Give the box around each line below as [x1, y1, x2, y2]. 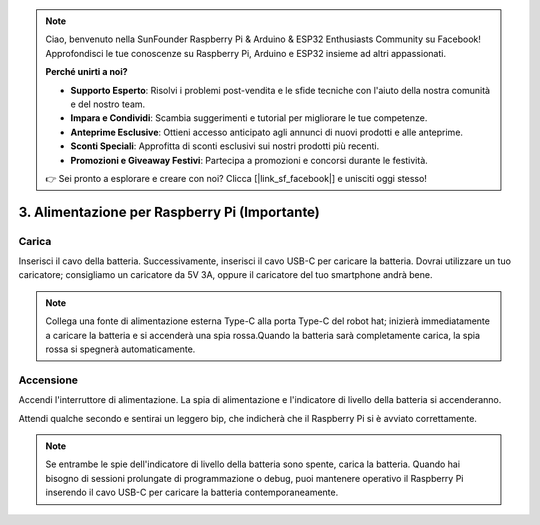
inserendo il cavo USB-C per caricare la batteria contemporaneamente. [45, 486, 339, 499]
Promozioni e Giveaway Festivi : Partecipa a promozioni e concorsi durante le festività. [70, 154, 429, 166]
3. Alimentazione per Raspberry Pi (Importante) [18, 203, 320, 220]
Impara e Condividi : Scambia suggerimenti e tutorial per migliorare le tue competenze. [70, 112, 428, 124]
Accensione [18, 373, 79, 387]
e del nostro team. [70, 98, 146, 110]
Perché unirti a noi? [45, 66, 129, 78]
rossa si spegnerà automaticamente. [45, 343, 196, 355]
